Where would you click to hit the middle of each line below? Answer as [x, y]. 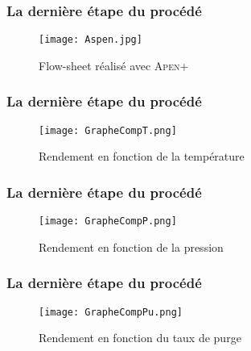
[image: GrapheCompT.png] [108, 130]
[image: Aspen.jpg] [91, 40]
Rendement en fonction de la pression [131, 247]
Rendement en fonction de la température [142, 156]
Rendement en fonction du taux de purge [140, 338]
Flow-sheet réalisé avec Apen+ [114, 65]
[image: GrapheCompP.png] [108, 221]
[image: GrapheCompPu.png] [111, 312]
